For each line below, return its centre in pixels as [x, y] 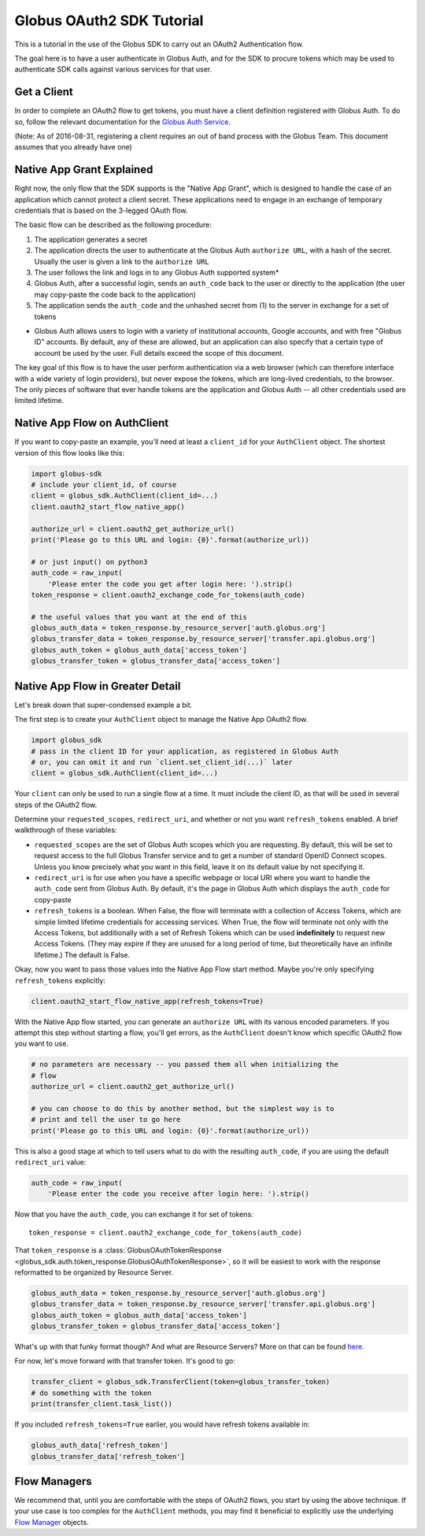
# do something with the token [92, 1393]
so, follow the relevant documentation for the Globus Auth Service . [123, 121]
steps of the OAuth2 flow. [56, 805]
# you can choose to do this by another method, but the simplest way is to [183, 1109]
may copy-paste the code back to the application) [115, 294]
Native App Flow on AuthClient [92, 423]
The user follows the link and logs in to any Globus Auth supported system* [157, 272]
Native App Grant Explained [84, 170]
